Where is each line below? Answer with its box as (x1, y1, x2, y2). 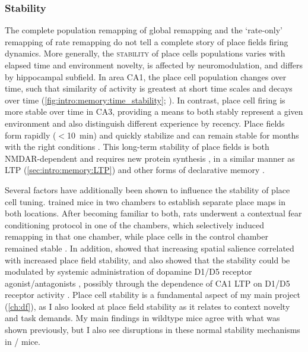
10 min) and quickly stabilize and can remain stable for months (67, 128, 299, 141)
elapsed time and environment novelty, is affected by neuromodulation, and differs (5, 59, 303, 71)
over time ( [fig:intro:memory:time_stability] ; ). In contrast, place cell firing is (5, 93, 285, 106)
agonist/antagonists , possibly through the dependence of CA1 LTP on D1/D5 (5, 276, 290, 289)
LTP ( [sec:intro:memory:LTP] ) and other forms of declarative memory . (5, 164, 265, 176)
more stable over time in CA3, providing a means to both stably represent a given (5, 105, 303, 118)
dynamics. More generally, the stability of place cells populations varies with (5, 47, 285, 59)
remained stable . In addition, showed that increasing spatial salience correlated (5, 241, 294, 254)
